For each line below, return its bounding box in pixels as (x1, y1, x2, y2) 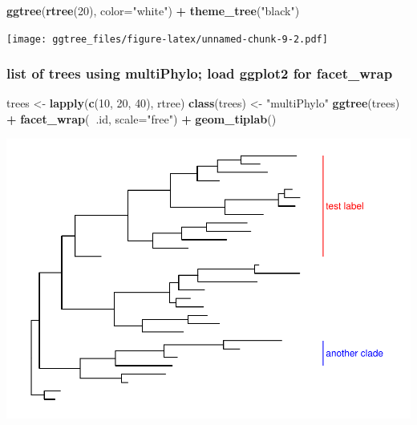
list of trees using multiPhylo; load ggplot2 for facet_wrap (6, 63, 393, 83)
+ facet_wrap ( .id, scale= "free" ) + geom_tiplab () (6, 111, 277, 127)
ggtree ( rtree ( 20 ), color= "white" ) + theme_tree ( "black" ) (6, 2, 300, 18)
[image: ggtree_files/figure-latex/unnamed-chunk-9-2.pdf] (6, 33, 328, 45)
